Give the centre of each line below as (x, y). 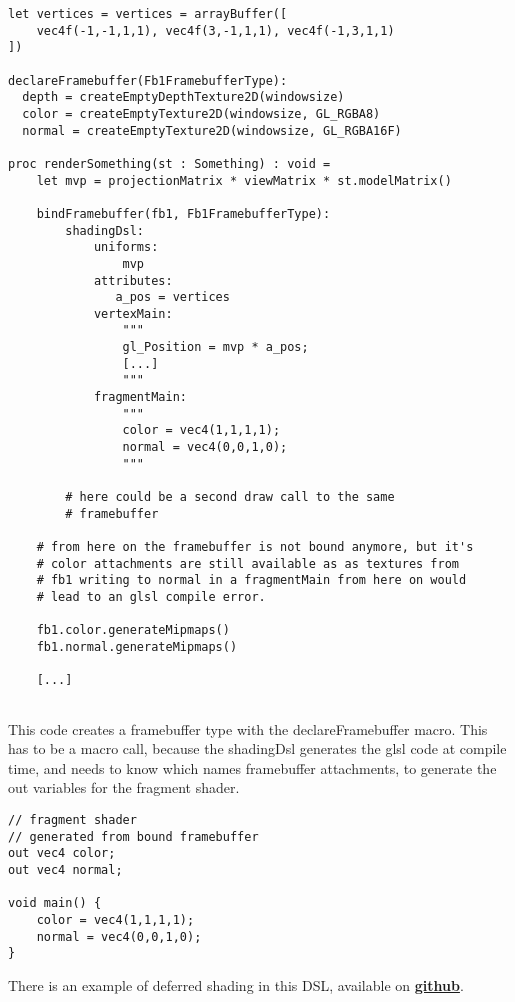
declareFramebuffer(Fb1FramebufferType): (148, 80)
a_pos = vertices (172, 297)
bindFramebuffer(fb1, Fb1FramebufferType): (183, 213)
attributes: (133, 280)
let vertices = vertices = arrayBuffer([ (148, 14)
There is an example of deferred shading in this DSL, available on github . (236, 984)
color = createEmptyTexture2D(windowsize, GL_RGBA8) (201, 113)
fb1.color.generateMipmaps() (133, 630)
